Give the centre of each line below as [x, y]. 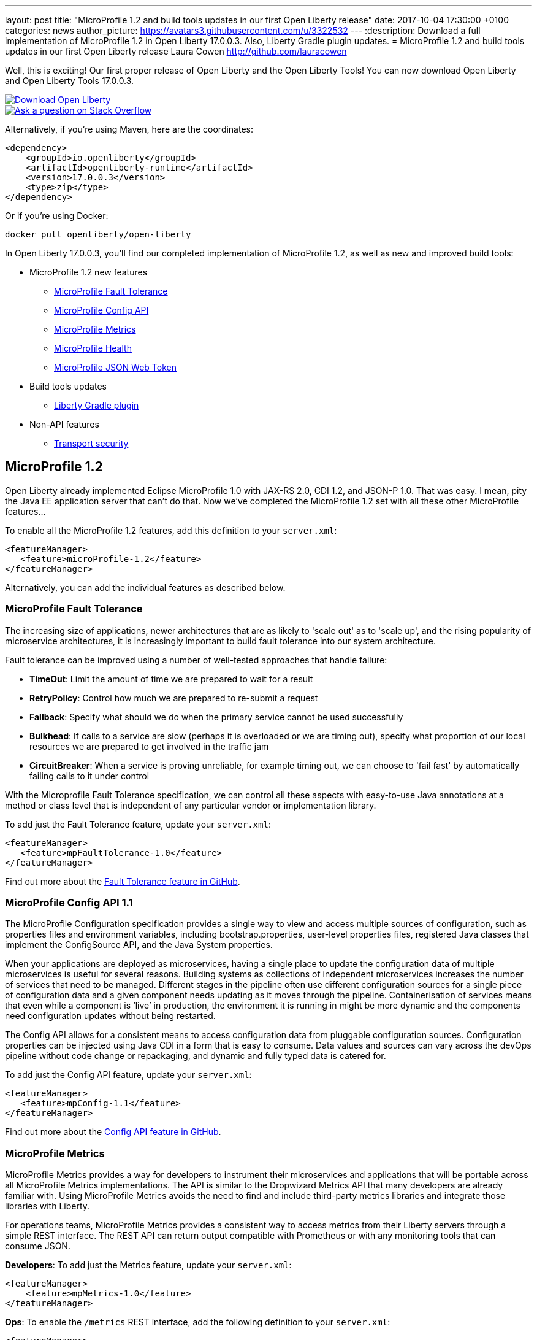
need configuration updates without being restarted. [110, 1016]
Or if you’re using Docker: [57, 216]
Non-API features [64, 424]
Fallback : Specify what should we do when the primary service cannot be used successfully [216, 717]
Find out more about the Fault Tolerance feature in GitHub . [123, 881]
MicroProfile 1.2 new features [89, 272]
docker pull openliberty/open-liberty [98, 234]
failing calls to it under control [89, 776]
